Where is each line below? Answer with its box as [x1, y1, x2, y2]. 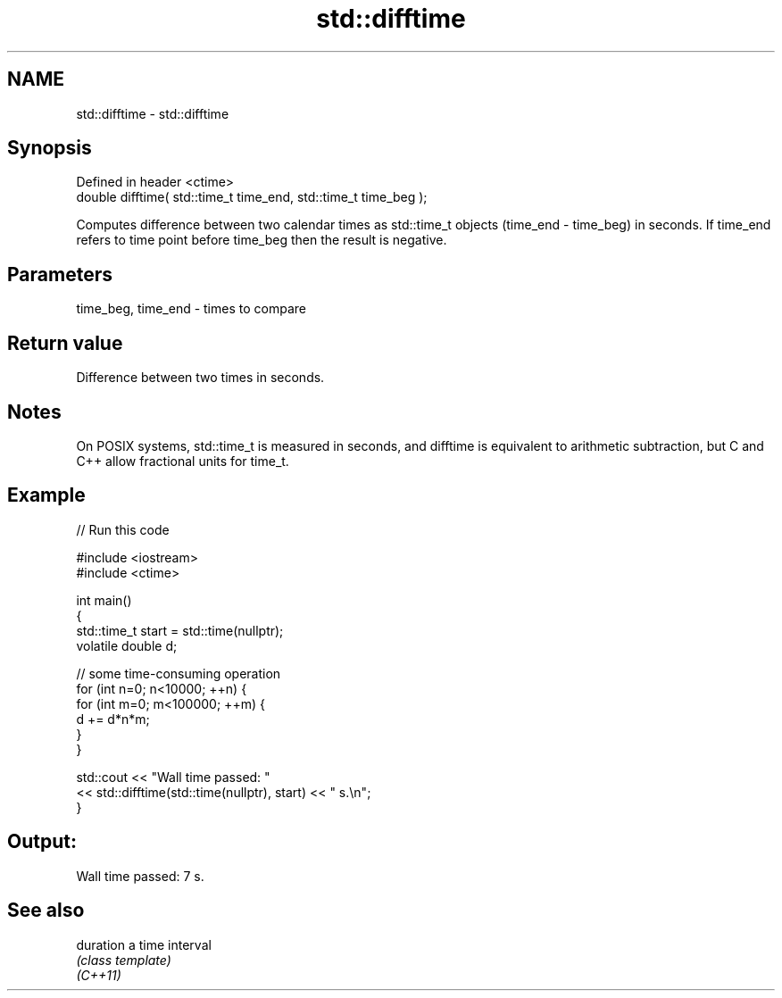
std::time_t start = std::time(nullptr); [76, 622, 284, 638]
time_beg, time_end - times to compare [76, 301, 306, 317]
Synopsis [7, 137, 92, 160]
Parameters [7, 262, 112, 286]
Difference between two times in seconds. [76, 370, 325, 386]
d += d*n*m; [76, 711, 150, 727]
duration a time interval [76, 936, 212, 952]
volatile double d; [76, 637, 178, 653]
